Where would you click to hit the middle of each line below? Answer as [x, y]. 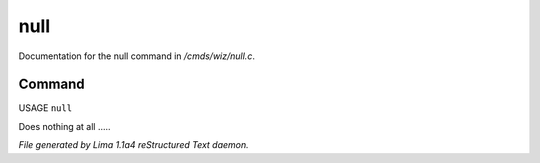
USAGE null [45, 108]
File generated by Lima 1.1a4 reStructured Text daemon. [133, 145]
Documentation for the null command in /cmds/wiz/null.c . [136, 56]
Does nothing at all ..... [64, 126]
